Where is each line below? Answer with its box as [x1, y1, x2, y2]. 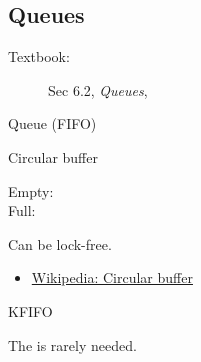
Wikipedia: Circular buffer [31, 267, 193, 288]
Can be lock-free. [8, 233, 112, 254]
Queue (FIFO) [8, 113, 97, 134]
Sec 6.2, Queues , [48, 79, 148, 100]
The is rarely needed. [8, 334, 137, 355]
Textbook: [8, 46, 70, 67]
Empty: [8, 180, 54, 201]
